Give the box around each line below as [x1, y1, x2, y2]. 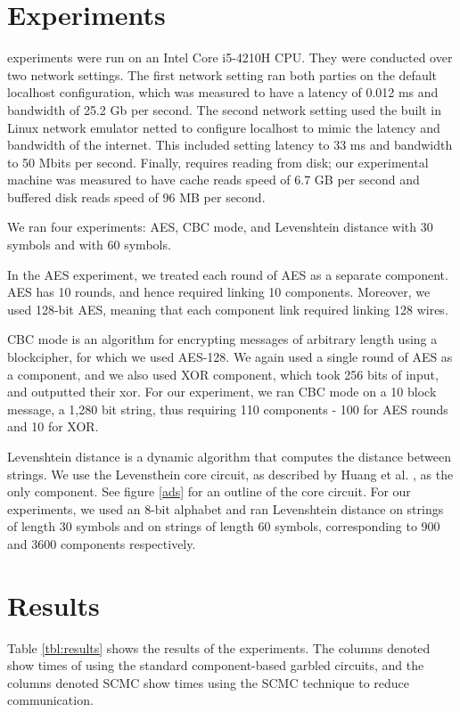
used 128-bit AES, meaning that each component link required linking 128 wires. [7, 299, 448, 318]
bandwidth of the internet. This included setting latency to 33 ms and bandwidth [7, 135, 453, 154]
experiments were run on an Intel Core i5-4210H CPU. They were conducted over [7, 48, 453, 67]
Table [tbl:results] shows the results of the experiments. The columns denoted [7, 638, 431, 657]
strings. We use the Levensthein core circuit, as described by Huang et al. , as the [7, 464, 454, 483]
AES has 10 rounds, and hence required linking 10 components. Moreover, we [7, 282, 431, 301]
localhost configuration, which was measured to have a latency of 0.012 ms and [7, 83, 439, 102]
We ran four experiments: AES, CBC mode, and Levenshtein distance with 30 [7, 217, 433, 236]
